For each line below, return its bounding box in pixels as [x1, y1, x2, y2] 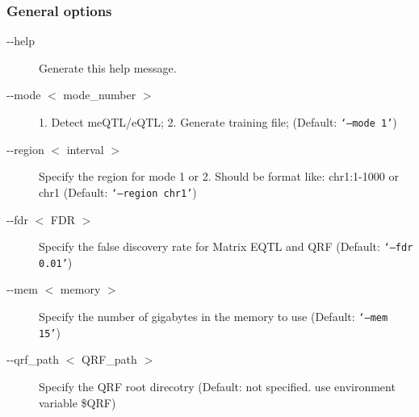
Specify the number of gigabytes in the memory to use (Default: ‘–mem [39, 308, 388, 324]
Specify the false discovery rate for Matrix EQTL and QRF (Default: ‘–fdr [39, 238, 413, 255]
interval [66, 140, 104, 157]
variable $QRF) [39, 394, 116, 411]
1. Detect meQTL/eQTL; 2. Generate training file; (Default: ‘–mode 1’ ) [39, 114, 397, 130]
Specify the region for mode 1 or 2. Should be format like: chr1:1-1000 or [39, 168, 399, 185]
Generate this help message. [39, 59, 177, 76]
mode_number [63, 86, 136, 103]
